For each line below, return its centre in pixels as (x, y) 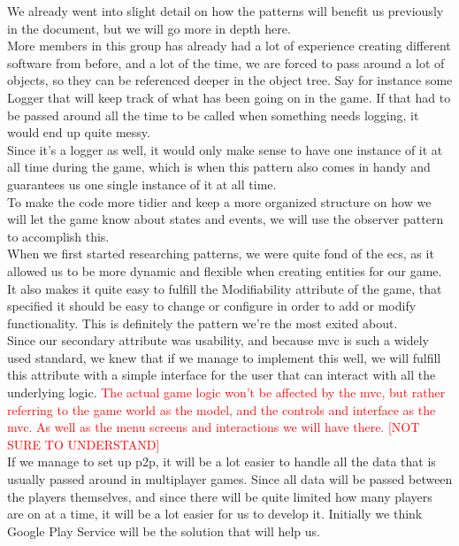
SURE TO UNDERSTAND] (84, 444)
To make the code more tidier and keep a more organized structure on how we (219, 201)
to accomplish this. (58, 236)
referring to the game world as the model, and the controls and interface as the (222, 409)
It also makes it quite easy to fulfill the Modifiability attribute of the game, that (225, 288)
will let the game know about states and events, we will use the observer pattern (226, 219)
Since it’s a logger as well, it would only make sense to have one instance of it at (225, 149)
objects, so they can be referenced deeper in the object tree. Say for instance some (230, 80)
